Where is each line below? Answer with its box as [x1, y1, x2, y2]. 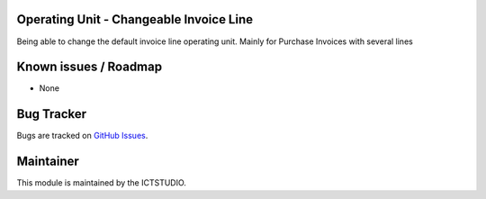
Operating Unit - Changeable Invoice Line [16, 12, 254, 27]
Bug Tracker [16, 106, 87, 122]
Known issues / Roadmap [16, 59, 162, 75]
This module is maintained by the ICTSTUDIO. [16, 177, 186, 188]
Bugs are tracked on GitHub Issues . [16, 131, 148, 141]
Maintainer [16, 154, 80, 169]
